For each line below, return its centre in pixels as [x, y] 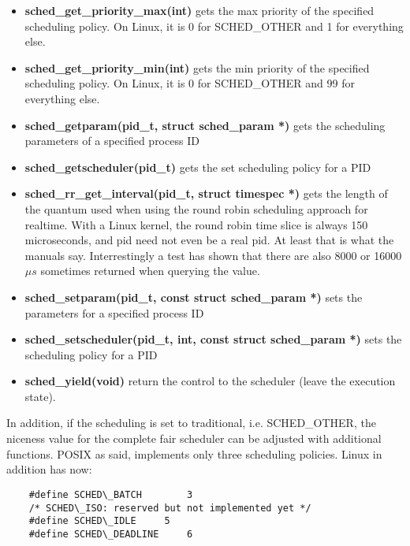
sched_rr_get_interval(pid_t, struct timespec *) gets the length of [206, 193]
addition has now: [49, 469]
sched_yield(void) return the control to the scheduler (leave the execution [210, 381]
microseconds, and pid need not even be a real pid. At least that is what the [209, 240]
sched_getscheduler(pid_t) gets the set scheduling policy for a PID [198, 167]
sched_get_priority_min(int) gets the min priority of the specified [197, 67]
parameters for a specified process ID [114, 312]
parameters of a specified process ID [112, 141]
